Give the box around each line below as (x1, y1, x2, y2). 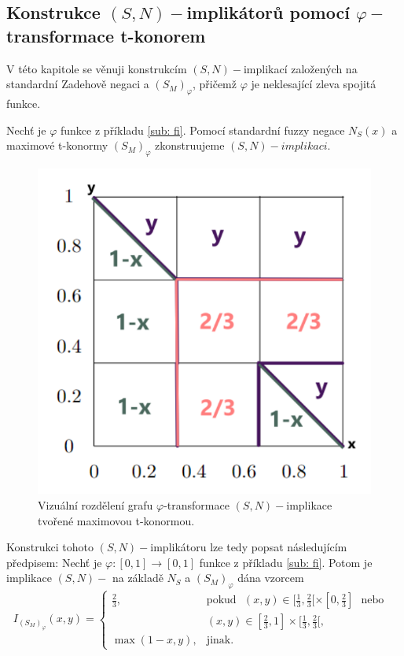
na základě (112, 569, 163, 586)
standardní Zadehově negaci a (6, 76, 149, 92)
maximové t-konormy (6, 137, 108, 154)
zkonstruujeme (155, 137, 225, 154)
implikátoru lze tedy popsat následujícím (150, 539, 347, 555)
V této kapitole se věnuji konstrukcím (6, 60, 187, 76)
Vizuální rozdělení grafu (38, 496, 153, 513)
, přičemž (192, 76, 237, 92)
